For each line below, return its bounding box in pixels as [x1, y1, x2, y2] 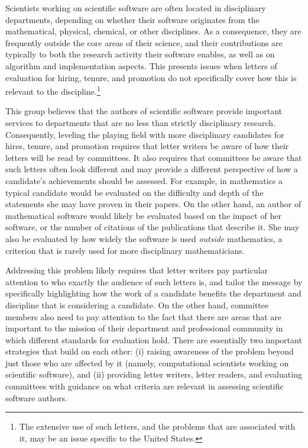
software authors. [5, 391, 67, 404]
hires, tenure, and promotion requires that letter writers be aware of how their [5, 140, 289, 152]
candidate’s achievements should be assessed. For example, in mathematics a [5, 174, 283, 186]
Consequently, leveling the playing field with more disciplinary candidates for [5, 128, 284, 140]
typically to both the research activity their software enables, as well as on [5, 48, 275, 60]
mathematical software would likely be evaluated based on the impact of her [5, 209, 281, 221]
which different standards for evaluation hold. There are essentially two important [5, 333, 302, 346]
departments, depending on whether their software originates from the [5, 13, 260, 25]
